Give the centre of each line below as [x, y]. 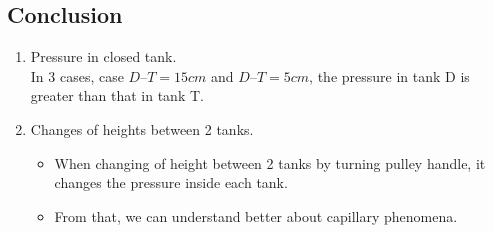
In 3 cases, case [77, 75]
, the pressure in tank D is [389, 75]
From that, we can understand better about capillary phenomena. [256, 215]
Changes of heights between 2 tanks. [142, 128]
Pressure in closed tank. [103, 56]
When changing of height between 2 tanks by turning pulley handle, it [270, 162]
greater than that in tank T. [117, 95]
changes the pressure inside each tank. [171, 182]
